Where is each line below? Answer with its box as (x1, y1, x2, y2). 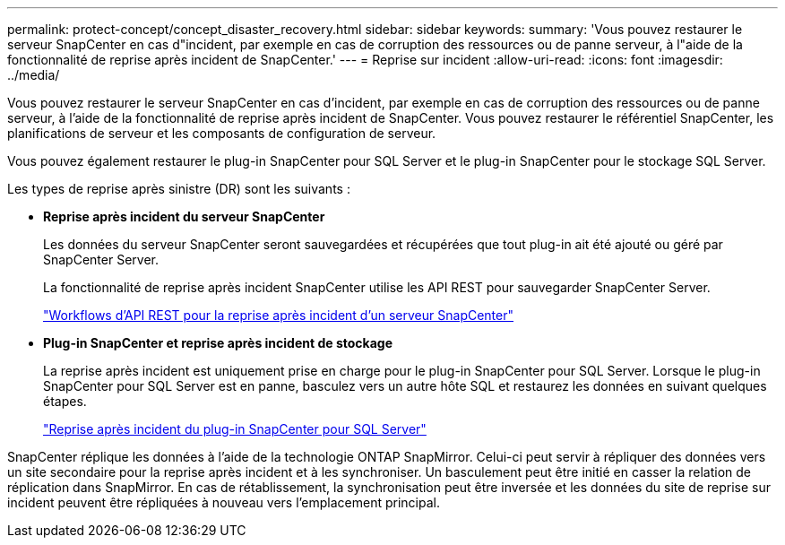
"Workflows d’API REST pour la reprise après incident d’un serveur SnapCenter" (43, 307, 514, 323)
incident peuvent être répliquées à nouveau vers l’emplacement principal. (7, 495, 440, 510)
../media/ (7, 67, 60, 82)
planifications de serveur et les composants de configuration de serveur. (7, 125, 436, 141)
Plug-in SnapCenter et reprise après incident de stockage (43, 335, 392, 350)
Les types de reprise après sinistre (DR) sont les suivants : (7, 181, 350, 196)
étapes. (43, 394, 87, 409)
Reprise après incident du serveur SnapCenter (43, 209, 325, 224)
